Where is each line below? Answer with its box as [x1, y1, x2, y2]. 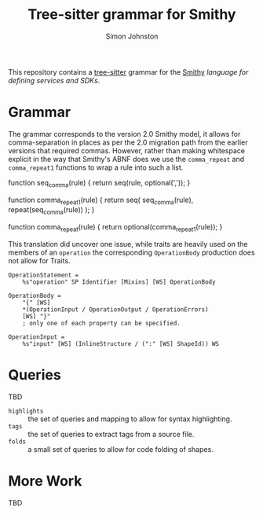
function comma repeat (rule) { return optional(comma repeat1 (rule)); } [8, 222, 223, 233]
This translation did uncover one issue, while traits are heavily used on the [8, 240, 248, 249]
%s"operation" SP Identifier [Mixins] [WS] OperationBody [22, 278, 216, 286]
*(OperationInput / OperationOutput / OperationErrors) [22, 306, 210, 314]
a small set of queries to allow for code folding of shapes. [27, 445, 214, 453]
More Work [8, 472, 82, 490]
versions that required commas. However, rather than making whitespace [8, 145, 246, 155]
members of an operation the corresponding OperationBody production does [8, 248, 255, 257]
